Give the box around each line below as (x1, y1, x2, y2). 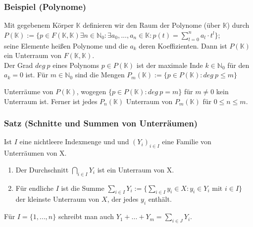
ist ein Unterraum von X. (97, 164, 174, 174)
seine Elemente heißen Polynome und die (4, 40, 128, 51)
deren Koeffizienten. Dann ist (139, 40, 227, 51)
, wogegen (76, 86, 106, 96)
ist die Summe (61, 182, 104, 193)
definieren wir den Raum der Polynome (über (83, 20, 220, 30)
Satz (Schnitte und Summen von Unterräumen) (4, 117, 198, 129)
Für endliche (15, 182, 53, 193)
